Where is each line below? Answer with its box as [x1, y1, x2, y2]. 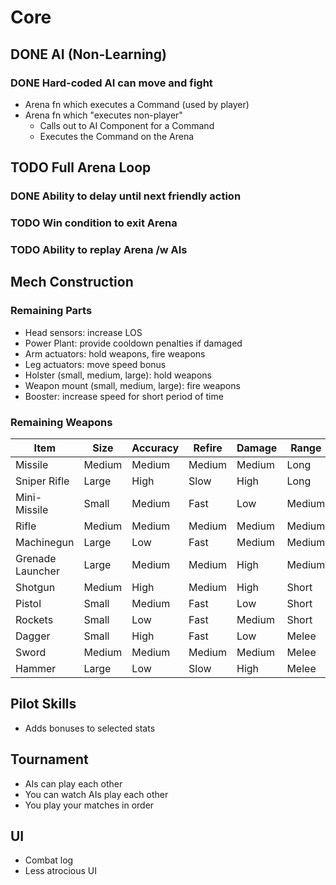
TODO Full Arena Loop [10, 159, 152, 176]
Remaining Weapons [10, 415, 113, 429]
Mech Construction [10, 274, 134, 291]
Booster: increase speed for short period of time [24, 390, 224, 402]
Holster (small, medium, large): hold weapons [24, 369, 212, 381]
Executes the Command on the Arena [39, 130, 195, 142]
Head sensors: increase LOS [24, 326, 143, 338]
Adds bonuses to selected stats [24, 722, 156, 734]
